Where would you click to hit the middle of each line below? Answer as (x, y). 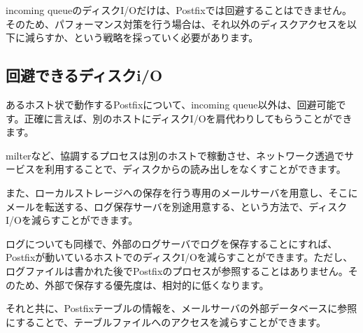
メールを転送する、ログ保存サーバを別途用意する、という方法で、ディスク (177, 206)
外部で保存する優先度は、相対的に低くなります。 (157, 284)
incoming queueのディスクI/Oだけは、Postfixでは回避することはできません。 (179, 10)
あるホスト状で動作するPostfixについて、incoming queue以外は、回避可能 (171, 104)
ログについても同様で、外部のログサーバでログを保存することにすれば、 (172, 243)
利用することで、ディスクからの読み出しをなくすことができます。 (195, 169)
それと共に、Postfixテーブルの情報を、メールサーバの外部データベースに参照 (181, 308)
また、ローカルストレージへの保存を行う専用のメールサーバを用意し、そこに (182, 192)
